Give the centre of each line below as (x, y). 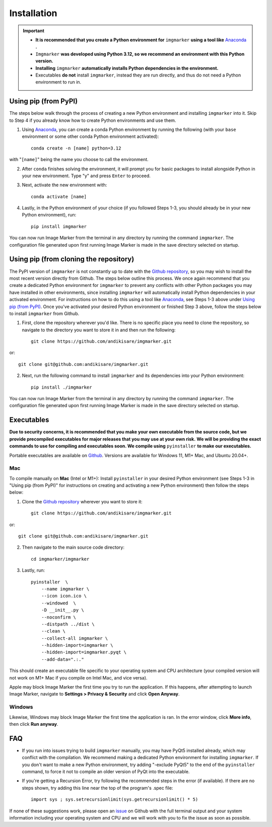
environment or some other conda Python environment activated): (90, 136)
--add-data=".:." (62, 659)
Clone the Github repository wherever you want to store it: (82, 501)
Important (34, 31)
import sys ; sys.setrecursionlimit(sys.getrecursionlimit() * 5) (115, 800)
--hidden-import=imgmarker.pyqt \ (84, 652)
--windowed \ (59, 603)
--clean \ (53, 631)
